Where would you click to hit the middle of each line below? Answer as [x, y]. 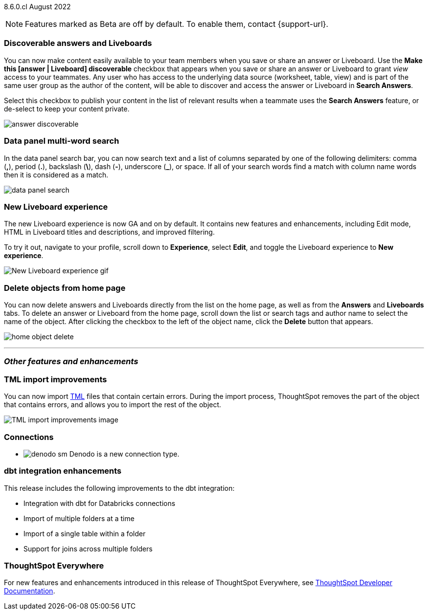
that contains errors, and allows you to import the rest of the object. [113, 405]
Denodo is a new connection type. [124, 454]
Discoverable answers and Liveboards [78, 43]
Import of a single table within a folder [85, 533]
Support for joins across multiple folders [88, 548]
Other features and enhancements [71, 362]
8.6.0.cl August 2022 [37, 7]
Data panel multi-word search [62, 141]
